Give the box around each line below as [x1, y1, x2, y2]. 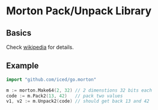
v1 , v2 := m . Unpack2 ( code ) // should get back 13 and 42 [6, 98, 150, 105]
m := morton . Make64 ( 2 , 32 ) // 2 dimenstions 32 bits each [6, 87, 152, 93]
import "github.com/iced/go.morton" [6, 76, 96, 83]
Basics [6, 28, 31, 38]
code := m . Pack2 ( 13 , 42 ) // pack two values [6, 93, 123, 99]
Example [6, 61, 39, 71]
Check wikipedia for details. [6, 43, 74, 51]
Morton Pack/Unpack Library [6, 4, 152, 18]
